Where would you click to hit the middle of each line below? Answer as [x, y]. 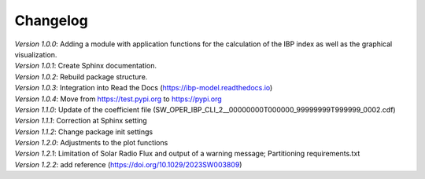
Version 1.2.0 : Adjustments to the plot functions [91, 143]
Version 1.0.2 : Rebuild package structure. [81, 77]
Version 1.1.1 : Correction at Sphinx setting [81, 121]
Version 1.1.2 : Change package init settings [84, 132]
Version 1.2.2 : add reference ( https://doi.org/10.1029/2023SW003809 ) [128, 164]
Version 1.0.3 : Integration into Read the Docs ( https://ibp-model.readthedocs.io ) [144, 88]
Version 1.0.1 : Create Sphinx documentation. [86, 66]
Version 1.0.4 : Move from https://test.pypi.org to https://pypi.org [118, 99]
